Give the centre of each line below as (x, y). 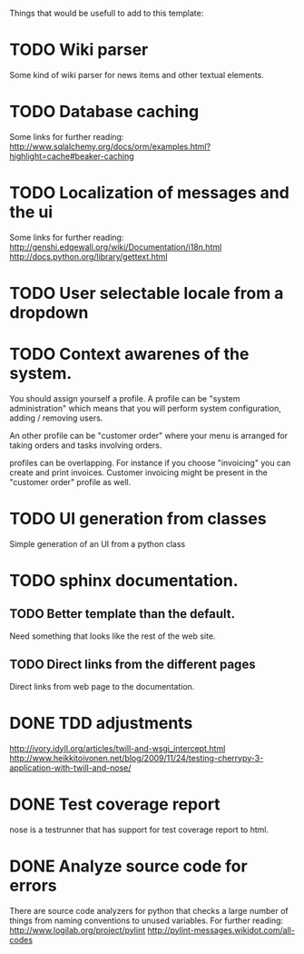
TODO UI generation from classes (138, 519)
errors (33, 885)
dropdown (49, 313)
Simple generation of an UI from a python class (98, 543)
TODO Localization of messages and (150, 193)
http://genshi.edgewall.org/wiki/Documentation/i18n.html (116, 247)
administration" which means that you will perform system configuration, (145, 408)
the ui (31, 212)
